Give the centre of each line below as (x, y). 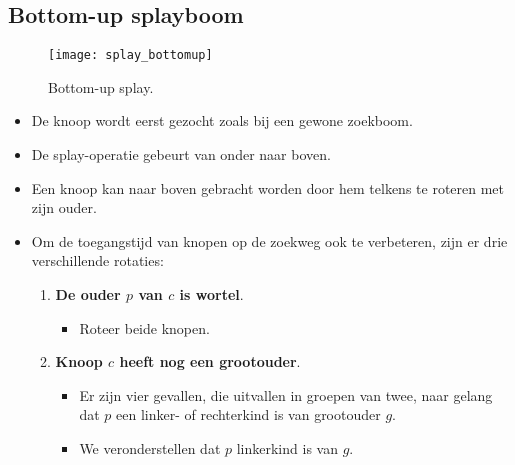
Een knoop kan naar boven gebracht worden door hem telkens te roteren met (268, 187)
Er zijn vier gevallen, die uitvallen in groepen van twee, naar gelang (286, 394)
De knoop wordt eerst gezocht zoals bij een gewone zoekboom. (222, 120)
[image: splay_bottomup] (130, 55)
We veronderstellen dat (150, 447)
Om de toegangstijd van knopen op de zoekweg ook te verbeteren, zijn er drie (269, 240)
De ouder (88, 294)
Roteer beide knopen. (144, 327)
